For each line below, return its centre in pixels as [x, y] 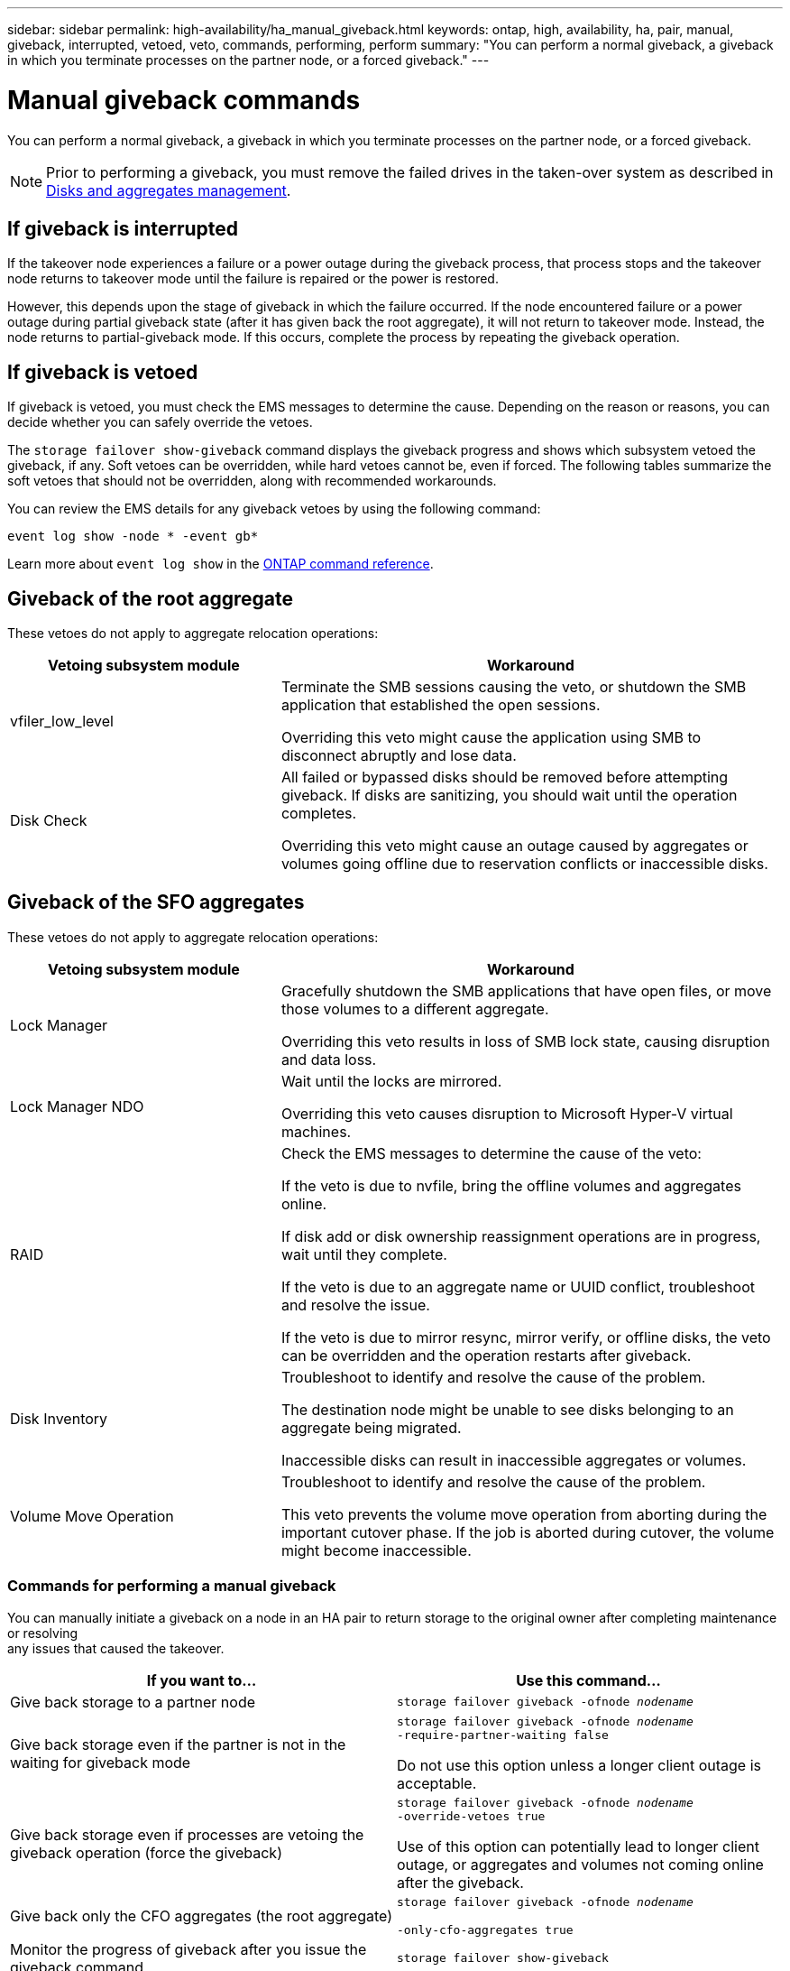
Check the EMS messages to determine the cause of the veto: [491, 1153]
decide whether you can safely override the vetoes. [160, 422]
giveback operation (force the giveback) [146, 1852]
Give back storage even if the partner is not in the [178, 1744]
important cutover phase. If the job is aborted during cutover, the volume [528, 1532]
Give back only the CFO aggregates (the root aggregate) [201, 1915]
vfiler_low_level [62, 722]
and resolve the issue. [355, 1305]
